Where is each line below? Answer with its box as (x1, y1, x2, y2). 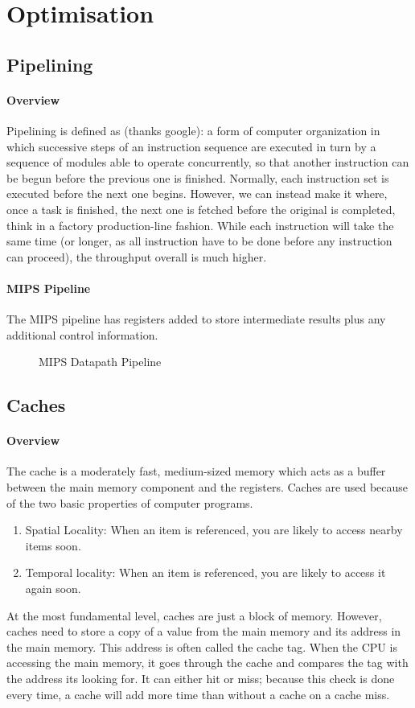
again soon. (25, 580, 81, 597)
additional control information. (6, 326, 158, 343)
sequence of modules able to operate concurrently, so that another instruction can (6, 154, 409, 171)
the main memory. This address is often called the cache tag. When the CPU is (6, 638, 397, 655)
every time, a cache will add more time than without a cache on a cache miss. (6, 685, 390, 702)
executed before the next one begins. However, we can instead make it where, (6, 185, 388, 202)
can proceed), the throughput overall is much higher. (6, 248, 267, 265)
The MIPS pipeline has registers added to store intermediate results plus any (6, 311, 386, 327)
